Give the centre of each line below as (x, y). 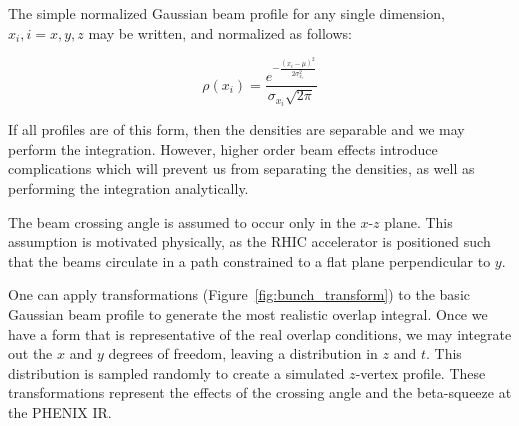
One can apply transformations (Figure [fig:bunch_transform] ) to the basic (239, 294)
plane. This (418, 221)
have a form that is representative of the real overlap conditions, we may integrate (260, 333)
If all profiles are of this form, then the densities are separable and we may (236, 129)
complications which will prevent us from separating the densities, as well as (241, 168)
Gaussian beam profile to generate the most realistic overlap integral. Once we (248, 314)
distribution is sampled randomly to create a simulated (176, 372)
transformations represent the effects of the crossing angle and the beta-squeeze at (260, 392)
